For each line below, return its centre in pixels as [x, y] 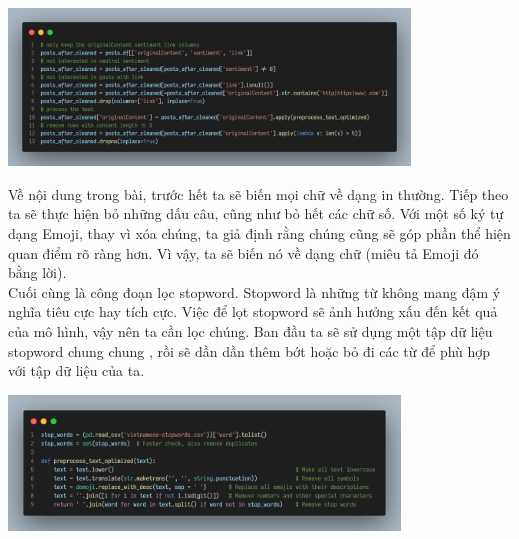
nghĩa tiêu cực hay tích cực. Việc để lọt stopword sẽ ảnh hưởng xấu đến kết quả [253, 311]
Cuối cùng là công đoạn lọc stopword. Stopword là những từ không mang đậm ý [254, 291]
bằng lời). [37, 272]
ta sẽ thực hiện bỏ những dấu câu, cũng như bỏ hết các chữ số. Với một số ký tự [256, 213]
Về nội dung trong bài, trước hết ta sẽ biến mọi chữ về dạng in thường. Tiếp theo [258, 193]
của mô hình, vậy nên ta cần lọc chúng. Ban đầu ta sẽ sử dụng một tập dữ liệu [250, 331]
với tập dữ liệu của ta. [76, 370]
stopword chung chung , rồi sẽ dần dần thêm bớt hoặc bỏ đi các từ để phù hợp [249, 350]
